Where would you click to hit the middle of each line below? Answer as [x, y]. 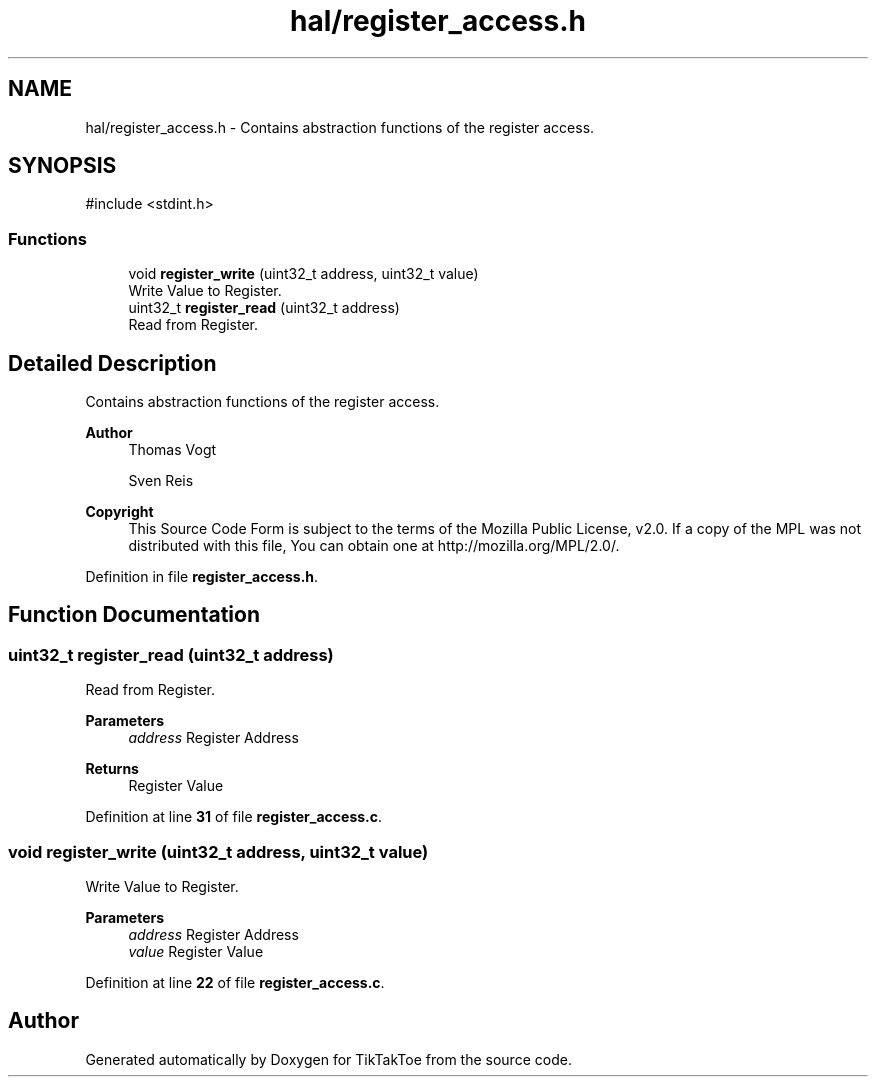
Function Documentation [134, 615]
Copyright [119, 512]
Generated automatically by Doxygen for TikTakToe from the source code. [328, 1059]
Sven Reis [161, 481]
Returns [112, 769]
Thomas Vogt [172, 450]
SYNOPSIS [62, 166]
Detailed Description [112, 363]
